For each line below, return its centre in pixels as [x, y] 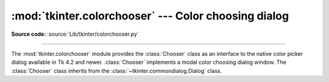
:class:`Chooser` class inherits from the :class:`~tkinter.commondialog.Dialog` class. [117, 70]
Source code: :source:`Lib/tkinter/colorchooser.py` [75, 34]
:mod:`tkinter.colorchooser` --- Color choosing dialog [150, 16]
